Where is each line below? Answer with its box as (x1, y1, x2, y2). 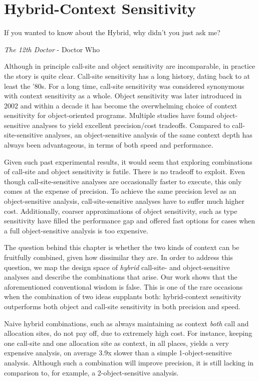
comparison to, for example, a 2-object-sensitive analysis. (4, 367, 179, 377)
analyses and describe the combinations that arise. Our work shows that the (4, 272, 237, 282)
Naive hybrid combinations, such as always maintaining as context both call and (4, 318, 249, 328)
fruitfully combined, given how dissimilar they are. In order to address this (4, 252, 233, 262)
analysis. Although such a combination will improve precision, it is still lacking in (4, 357, 253, 367)
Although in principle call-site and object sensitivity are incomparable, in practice (4, 61, 255, 71)
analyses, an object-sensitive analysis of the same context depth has (45, 130, 252, 140)
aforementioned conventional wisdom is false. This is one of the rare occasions (4, 281, 243, 292)
